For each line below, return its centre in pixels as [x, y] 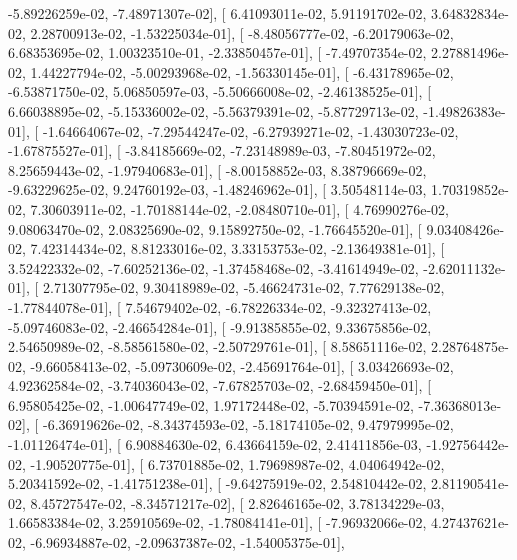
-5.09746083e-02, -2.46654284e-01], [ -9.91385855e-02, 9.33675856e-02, [220, 326]
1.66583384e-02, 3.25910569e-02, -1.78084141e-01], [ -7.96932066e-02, [217, 522]
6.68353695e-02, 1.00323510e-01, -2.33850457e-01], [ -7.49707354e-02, [217, 52]
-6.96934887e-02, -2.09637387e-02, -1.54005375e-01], [187, 542]
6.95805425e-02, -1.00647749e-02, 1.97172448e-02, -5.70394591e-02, [211, 404]
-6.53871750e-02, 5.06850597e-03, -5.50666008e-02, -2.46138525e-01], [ [220, 91]
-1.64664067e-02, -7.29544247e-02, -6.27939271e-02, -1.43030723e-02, [250, 130]
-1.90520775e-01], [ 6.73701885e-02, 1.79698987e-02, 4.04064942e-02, [237, 463]
